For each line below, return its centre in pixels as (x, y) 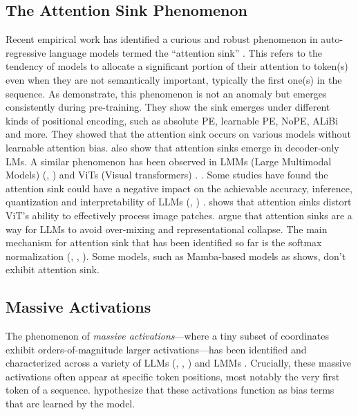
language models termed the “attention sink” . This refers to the (186, 52)
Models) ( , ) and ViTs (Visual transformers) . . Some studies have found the (167, 175)
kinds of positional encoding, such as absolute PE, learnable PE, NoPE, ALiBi (172, 120)
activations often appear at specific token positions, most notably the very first (173, 376)
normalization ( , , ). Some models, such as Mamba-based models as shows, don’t (176, 256)
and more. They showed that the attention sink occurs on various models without (178, 134)
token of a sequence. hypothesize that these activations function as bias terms (170, 390)
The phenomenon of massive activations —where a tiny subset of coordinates (168, 336)
